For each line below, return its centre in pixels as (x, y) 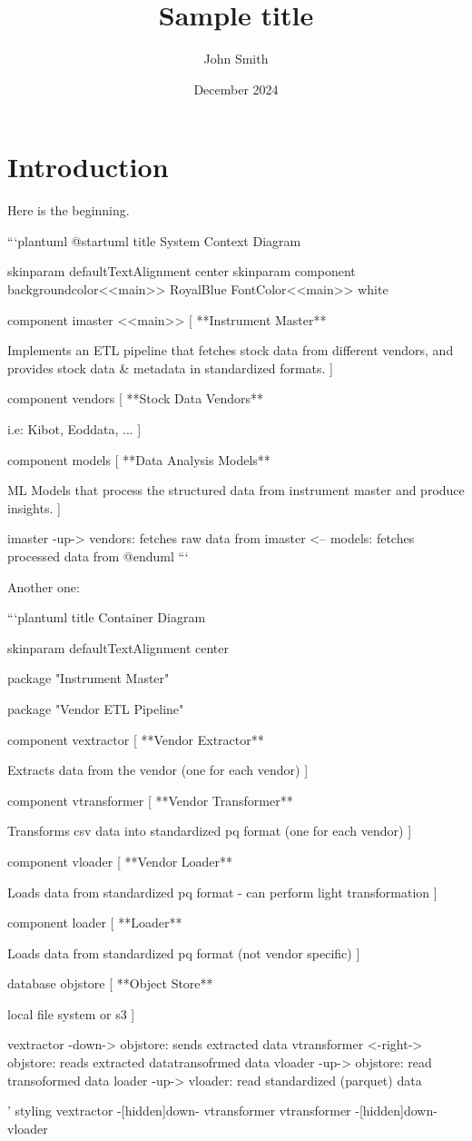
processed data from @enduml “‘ (98, 556)
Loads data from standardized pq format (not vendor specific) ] (184, 952)
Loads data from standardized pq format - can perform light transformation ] (222, 892)
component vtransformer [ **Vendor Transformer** (150, 800)
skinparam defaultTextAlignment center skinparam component (182, 271)
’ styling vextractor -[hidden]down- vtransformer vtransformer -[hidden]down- (222, 1111)
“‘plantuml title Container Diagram (107, 617)
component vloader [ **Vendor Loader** (120, 861)
